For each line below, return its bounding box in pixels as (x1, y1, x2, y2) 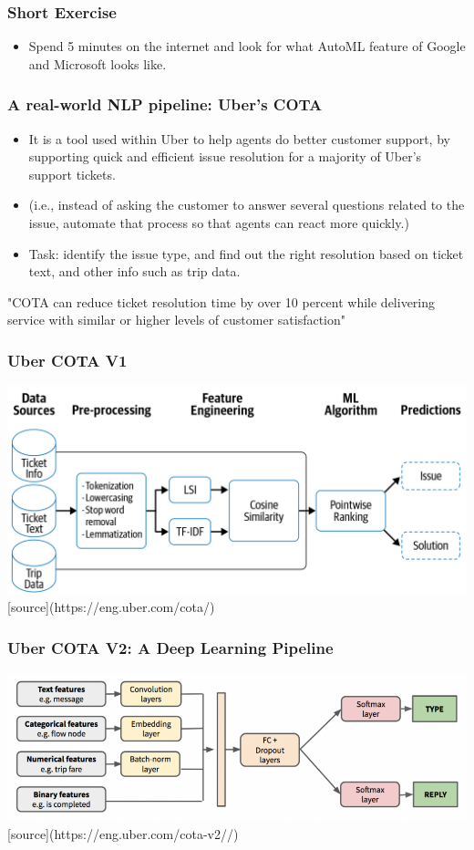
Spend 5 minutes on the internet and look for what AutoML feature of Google (28, 36, 466, 56)
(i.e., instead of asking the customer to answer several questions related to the (28, 195, 465, 214)
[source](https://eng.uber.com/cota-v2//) (7, 824, 239, 843)
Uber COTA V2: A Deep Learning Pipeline (7, 636, 334, 658)
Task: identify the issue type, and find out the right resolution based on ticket (28, 244, 464, 263)
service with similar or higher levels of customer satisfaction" (7, 310, 346, 329)
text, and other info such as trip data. (28, 262, 241, 281)
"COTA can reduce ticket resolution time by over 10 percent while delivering (7, 292, 436, 311)
